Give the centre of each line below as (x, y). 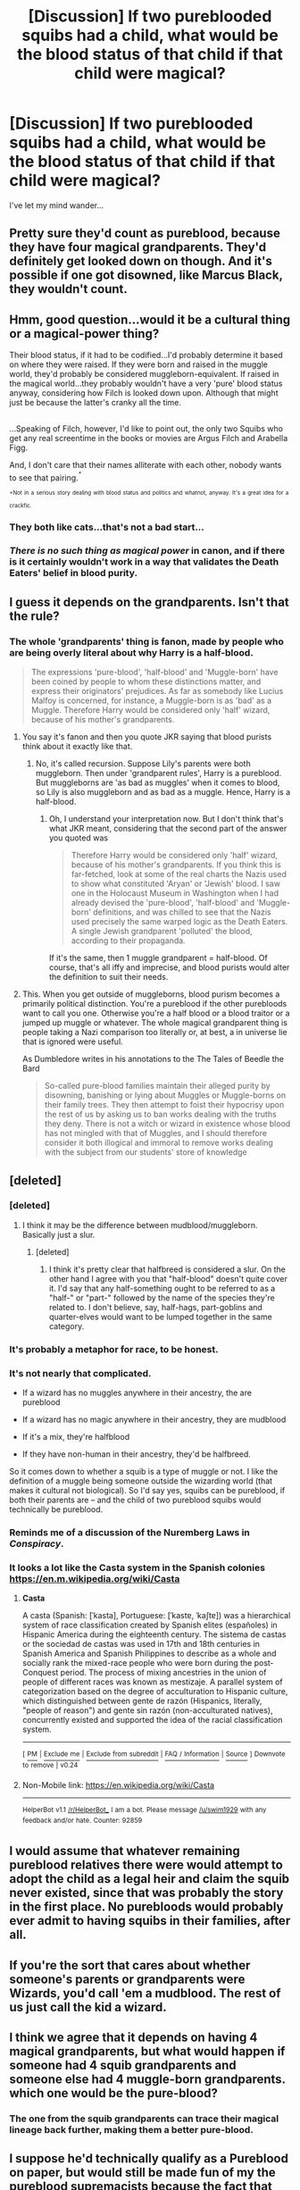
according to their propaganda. (128, 940)
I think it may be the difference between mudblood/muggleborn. (140, 1225)
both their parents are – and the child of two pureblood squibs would (135, 1500)
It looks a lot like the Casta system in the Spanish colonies (137, 1567)
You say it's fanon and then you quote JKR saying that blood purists (147, 737)
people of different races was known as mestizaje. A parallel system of (152, 1682)
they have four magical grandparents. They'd (138, 247)
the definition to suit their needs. (108, 977)
